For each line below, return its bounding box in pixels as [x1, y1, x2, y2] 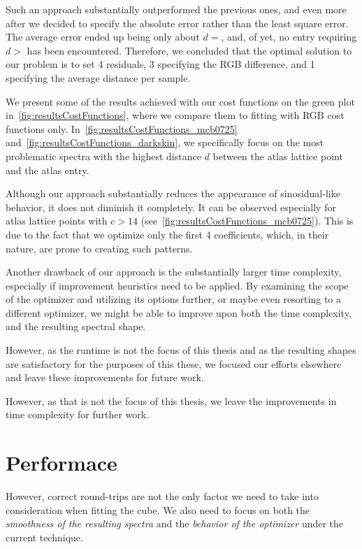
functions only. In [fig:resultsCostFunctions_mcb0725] [6, 121, 238, 136]
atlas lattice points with [6, 213, 108, 228]
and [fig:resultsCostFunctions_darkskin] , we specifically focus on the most [6, 135, 324, 150]
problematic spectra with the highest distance [6, 148, 201, 163]
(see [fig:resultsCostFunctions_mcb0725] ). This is [140, 213, 354, 228]
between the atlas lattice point [212, 148, 343, 163]
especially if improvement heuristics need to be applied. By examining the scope [6, 278, 349, 292]
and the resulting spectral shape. [6, 319, 146, 334]
